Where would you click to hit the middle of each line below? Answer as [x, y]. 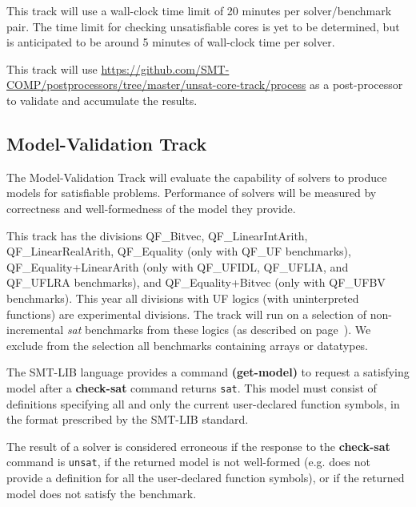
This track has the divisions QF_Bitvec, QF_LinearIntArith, [157, 235]
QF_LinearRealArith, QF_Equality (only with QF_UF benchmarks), [179, 251]
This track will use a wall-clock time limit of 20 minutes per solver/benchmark [199, 10]
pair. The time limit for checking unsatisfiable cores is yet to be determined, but [203, 26]
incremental [35, 330]
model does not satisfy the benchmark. [102, 493]
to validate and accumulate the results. [102, 100]
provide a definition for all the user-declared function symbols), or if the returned [206, 477]
